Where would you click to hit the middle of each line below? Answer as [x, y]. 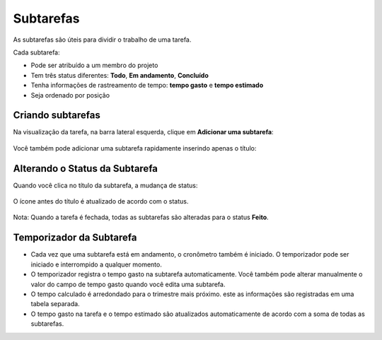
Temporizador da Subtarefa [75, 238]
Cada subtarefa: [36, 52]
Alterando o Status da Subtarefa [86, 169]
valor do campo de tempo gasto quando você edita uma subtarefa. [128, 284]
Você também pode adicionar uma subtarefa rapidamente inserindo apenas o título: [135, 148]
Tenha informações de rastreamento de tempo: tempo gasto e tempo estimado [147, 86]
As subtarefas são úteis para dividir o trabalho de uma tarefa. [102, 40]
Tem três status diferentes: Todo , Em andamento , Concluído [120, 75]
